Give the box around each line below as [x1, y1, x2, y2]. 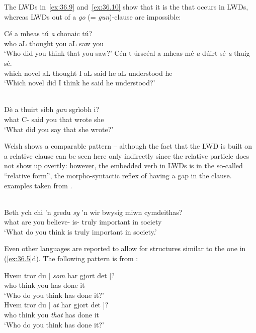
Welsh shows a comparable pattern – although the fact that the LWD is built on [4, 141, 252, 151]
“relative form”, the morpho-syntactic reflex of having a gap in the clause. [4, 170, 232, 180]
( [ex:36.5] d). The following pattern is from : [4, 253, 138, 264]
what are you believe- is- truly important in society [4, 216, 162, 227]
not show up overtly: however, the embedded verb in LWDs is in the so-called [4, 160, 243, 171]
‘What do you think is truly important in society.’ [4, 226, 157, 237]
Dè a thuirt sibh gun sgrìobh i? [4, 104, 100, 115]
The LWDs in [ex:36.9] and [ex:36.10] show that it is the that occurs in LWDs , [4, 2, 248, 12]
